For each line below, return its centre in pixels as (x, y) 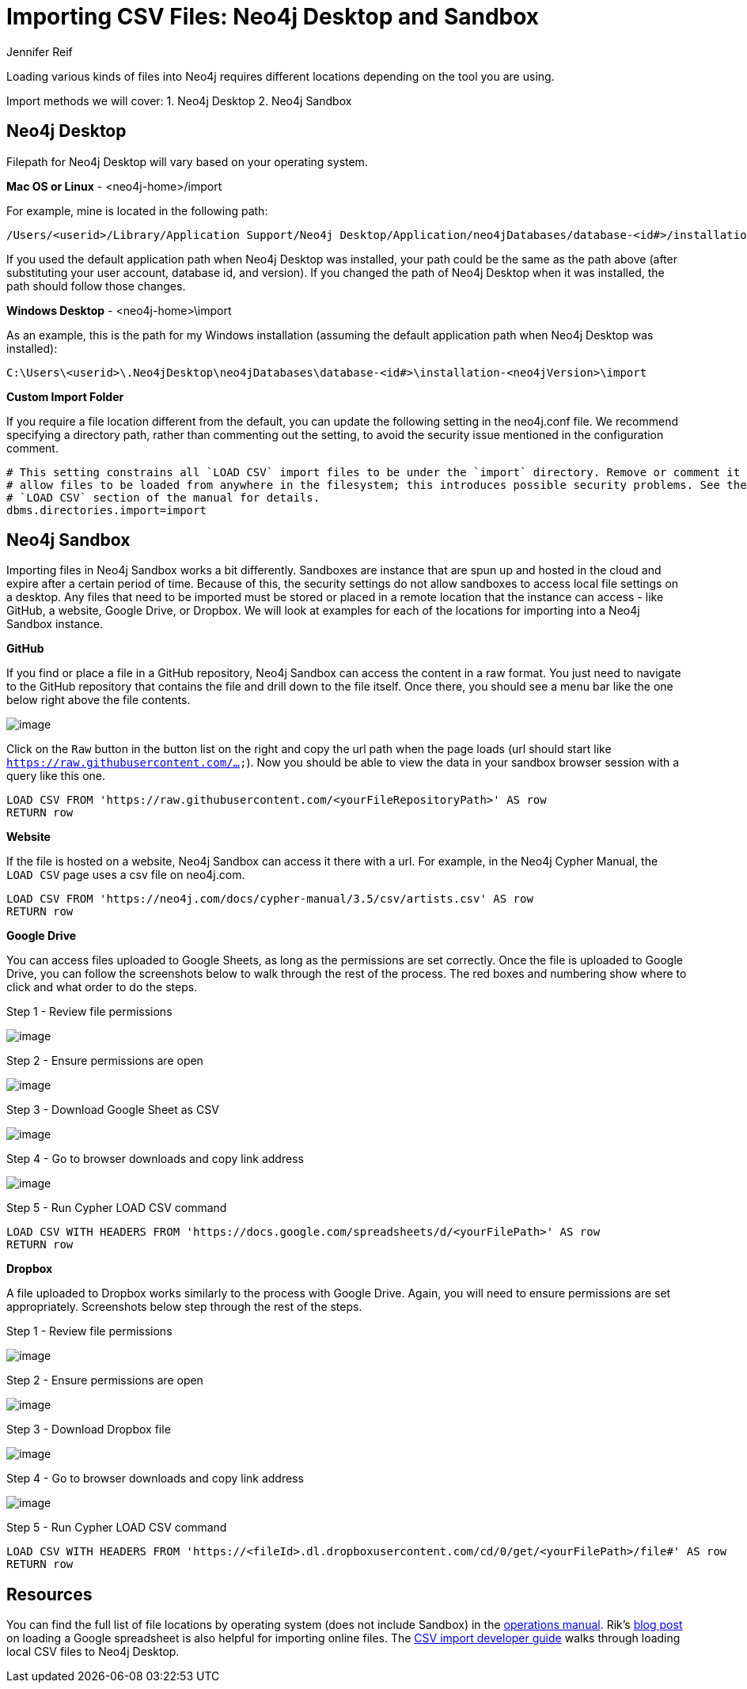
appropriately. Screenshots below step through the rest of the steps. (184, 1307)
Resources (49, 1594)
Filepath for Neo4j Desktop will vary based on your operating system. (187, 161)
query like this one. (56, 776)
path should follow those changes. (96, 286)
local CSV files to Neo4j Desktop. (93, 1652)
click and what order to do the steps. (102, 987)
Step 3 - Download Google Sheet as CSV (113, 1110)
